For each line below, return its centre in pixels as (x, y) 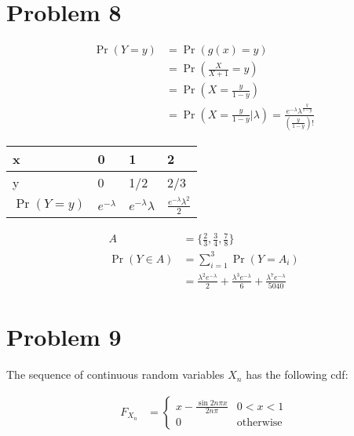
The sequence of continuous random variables (115, 374)
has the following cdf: (297, 374)
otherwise (259, 423)
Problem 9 (64, 337)
